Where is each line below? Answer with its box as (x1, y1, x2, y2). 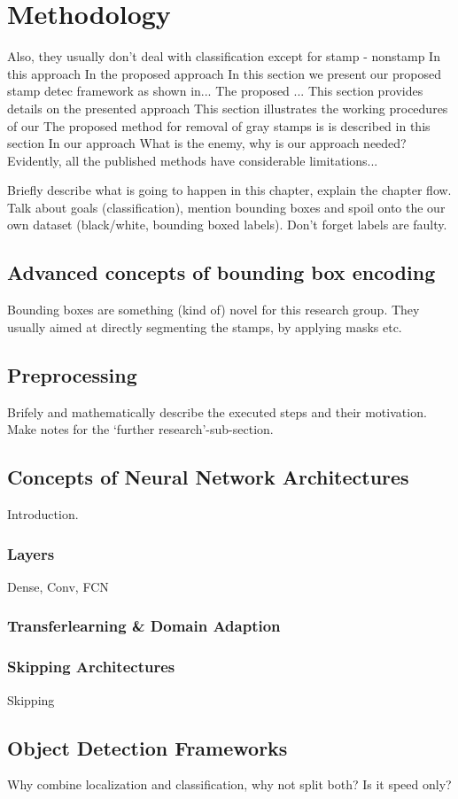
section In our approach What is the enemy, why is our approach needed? (7, 134, 407, 152)
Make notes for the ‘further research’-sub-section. (7, 420, 274, 438)
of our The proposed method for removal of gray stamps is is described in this (7, 116, 431, 135)
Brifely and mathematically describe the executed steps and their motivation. (7, 402, 427, 421)
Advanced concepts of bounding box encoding (7, 259, 436, 286)
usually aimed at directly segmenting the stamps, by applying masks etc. (7, 317, 402, 336)
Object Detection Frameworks (7, 733, 288, 761)
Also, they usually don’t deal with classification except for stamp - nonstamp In (7, 47, 440, 66)
